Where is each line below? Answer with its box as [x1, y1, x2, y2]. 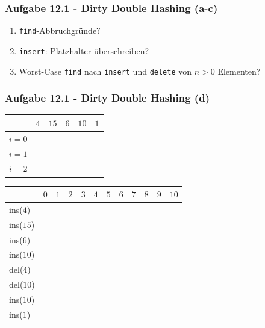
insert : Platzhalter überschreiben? [19, 44, 149, 57]
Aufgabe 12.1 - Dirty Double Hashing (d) [5, 90, 210, 105]
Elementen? [217, 64, 261, 77]
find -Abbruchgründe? [19, 24, 101, 37]
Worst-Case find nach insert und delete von [19, 64, 192, 77]
